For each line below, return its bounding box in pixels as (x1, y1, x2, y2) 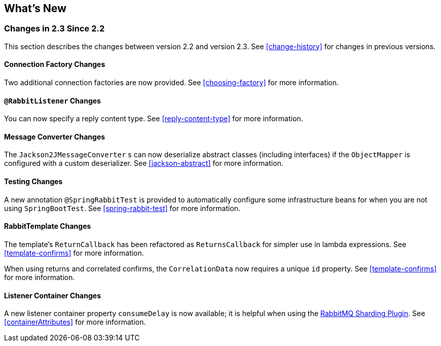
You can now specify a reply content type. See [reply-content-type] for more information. (4, 114, 303, 123)
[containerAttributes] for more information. (4, 318, 146, 327)
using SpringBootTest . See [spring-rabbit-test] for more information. (4, 203, 241, 213)
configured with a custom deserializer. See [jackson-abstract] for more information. (4, 159, 284, 168)
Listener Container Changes (4, 291, 101, 300)
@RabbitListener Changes (4, 96, 101, 105)
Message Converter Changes (4, 132, 105, 141)
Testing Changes (4, 177, 63, 186)
